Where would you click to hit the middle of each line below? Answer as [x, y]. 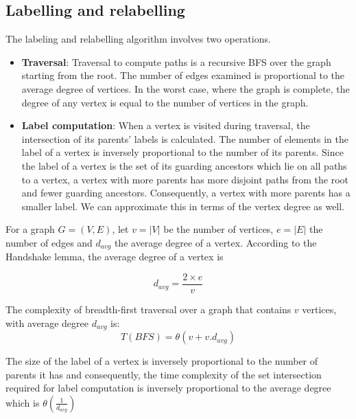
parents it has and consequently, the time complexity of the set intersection [164, 374]
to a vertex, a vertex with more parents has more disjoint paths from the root [185, 179]
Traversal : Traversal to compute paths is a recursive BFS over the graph [176, 61]
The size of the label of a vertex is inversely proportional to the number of [162, 361]
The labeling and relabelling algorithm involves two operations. [138, 39]
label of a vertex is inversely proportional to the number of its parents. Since [182, 152]
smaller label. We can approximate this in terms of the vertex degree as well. [183, 206]
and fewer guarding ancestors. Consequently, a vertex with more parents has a [186, 193]
